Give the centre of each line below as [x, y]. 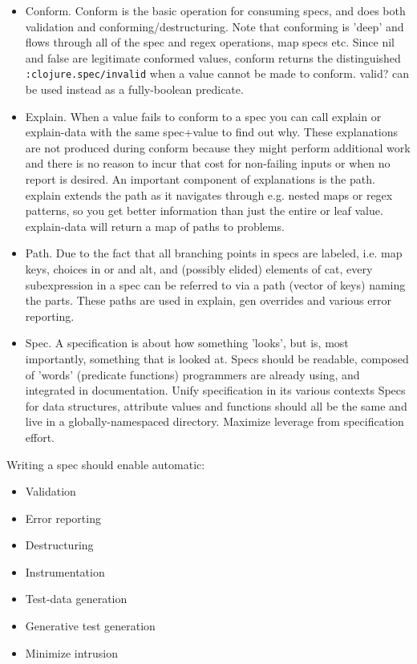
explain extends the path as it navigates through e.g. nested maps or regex [209, 194]
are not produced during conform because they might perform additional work [218, 147]
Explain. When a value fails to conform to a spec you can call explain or [203, 116]
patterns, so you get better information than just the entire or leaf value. [204, 211]
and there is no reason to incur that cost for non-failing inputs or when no [208, 163]
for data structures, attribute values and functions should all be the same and [216, 405]
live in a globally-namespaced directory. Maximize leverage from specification [215, 421]
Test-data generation [76, 599]
